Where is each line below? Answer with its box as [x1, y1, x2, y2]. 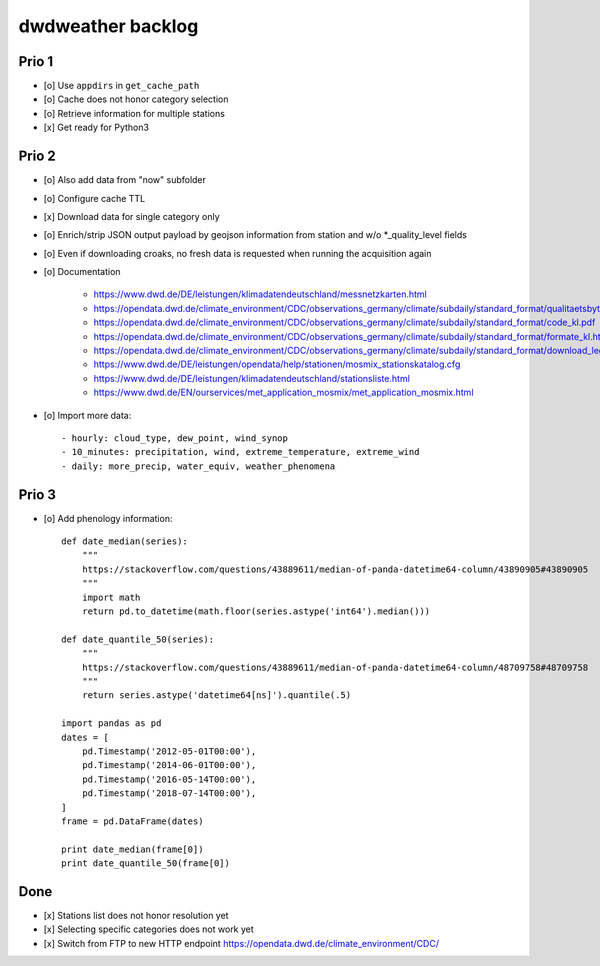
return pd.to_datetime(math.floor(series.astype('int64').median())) [81, 606, 431, 617]
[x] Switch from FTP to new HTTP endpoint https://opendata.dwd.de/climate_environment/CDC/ [43, 937, 440, 949]
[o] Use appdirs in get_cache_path [43, 80, 200, 92]
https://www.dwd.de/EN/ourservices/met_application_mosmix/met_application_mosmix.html [93, 386, 474, 399]
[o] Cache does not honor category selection [43, 93, 229, 105]
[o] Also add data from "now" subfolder [43, 174, 207, 186]
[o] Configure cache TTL [43, 192, 146, 204]
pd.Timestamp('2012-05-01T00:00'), [81, 745, 257, 757]
